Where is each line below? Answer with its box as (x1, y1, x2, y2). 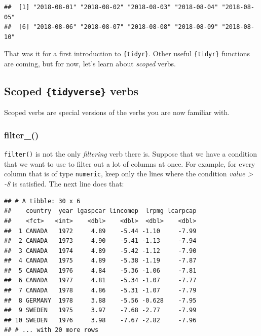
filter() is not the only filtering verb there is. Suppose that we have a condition (4, 148, 257, 159)
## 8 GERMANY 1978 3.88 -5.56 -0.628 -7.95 (4, 296, 197, 304)
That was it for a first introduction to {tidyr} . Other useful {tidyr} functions (4, 48, 250, 59)
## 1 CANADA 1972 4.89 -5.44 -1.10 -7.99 (4, 227, 197, 235)
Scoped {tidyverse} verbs (4, 83, 139, 99)
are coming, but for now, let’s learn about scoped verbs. (4, 58, 176, 69)
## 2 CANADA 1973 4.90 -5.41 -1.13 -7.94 (4, 237, 197, 245)
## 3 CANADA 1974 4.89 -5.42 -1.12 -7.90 (4, 247, 197, 254)
